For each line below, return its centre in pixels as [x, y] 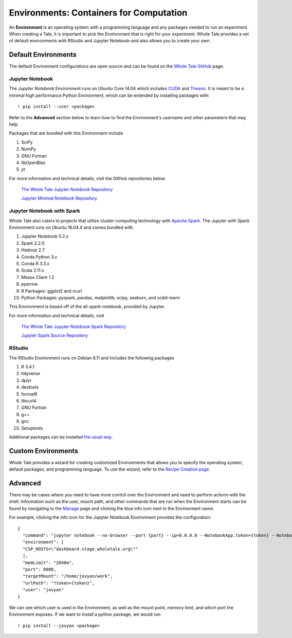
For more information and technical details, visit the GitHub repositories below [87, 178]
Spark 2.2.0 [33, 243]
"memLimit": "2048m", [48, 563]
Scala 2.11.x [33, 271]
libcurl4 [29, 401]
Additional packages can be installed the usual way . [61, 437]
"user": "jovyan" [43, 590]
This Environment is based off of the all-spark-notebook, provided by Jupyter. [87, 307]
